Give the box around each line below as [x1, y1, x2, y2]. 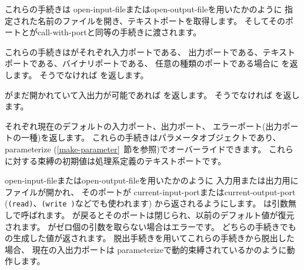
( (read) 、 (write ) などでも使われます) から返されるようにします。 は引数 [5, 197, 289, 209]
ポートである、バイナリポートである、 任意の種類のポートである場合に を [5, 57, 290, 69]
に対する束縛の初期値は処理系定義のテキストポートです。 [5, 154, 226, 166]
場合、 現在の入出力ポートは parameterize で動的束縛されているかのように [5, 243, 287, 255]
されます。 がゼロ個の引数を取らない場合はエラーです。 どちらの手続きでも [5, 220, 296, 232]
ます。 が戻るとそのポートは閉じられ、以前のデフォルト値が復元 [45, 208, 295, 221]
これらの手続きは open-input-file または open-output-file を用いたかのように [5, 3, 282, 15]
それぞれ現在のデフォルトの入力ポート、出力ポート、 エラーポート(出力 [5, 119, 282, 132]
